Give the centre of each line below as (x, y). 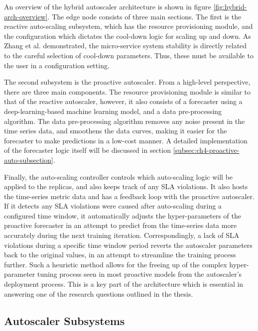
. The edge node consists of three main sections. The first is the (144, 16)
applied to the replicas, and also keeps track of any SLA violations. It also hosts (126, 186)
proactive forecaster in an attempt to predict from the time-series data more (121, 225)
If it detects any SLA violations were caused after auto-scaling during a (113, 206)
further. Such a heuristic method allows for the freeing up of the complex (116, 264)
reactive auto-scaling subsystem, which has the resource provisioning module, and (129, 26)
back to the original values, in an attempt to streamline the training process (120, 255)
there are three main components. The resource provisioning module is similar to (127, 91)
